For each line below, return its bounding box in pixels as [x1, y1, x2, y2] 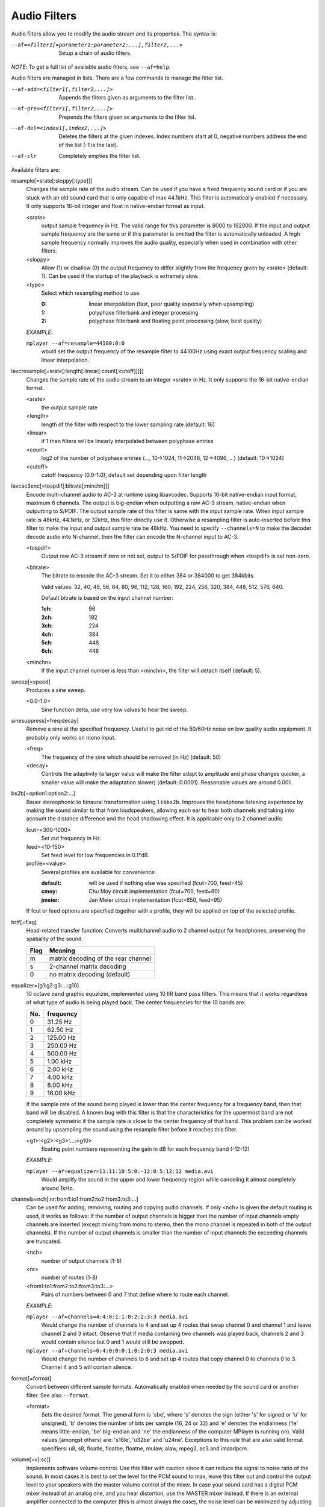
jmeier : [41, 896, 60, 904]
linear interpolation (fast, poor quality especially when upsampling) [88, 300, 255, 307]
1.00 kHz [47, 1057, 72, 1065]
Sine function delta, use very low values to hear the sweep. [41, 706, 188, 713]
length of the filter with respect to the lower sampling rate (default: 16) [41, 421, 215, 428]
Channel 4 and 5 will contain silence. [41, 1364, 132, 1371]
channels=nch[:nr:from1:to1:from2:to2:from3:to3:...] [11, 1195, 138, 1203]
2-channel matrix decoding [49, 962, 126, 971]
